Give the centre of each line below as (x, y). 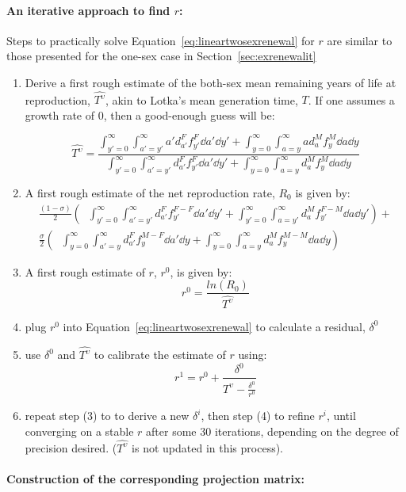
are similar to (360, 40)
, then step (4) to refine (258, 415)
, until (341, 415)
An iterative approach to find (88, 10)
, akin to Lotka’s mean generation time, (201, 99)
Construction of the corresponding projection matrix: (155, 479)
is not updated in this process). (208, 447)
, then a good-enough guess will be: (189, 114)
